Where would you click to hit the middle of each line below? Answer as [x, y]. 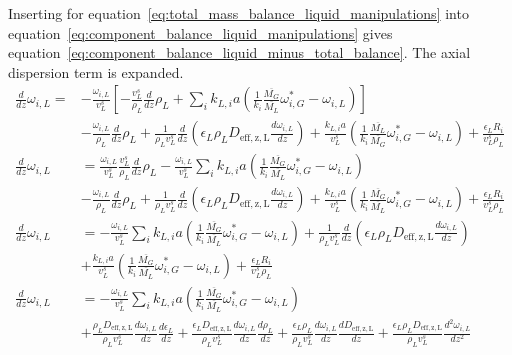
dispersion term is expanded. [96, 71]
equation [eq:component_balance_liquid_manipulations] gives [200, 32]
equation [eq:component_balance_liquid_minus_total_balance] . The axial [239, 52]
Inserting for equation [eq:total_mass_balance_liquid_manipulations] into [238, 13]
